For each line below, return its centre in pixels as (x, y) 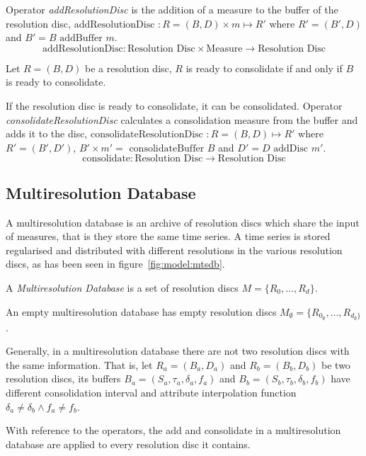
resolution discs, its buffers (63, 378)
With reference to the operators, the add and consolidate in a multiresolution (173, 430)
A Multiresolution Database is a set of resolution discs (122, 287)
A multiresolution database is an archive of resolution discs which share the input (183, 222)
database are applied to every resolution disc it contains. (128, 444)
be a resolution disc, (128, 68)
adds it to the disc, (47, 133)
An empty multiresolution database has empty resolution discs (141, 311)
